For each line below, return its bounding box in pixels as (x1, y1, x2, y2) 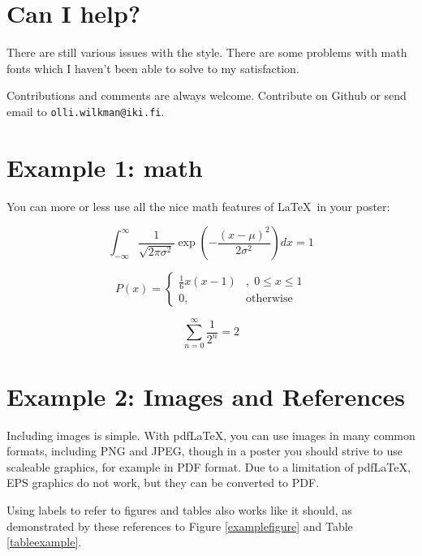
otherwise (246, 292, 293, 304)
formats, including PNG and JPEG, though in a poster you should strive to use (6, 442, 403, 459)
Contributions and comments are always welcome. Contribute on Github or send (6, 87, 407, 104)
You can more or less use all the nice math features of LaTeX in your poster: (6, 197, 390, 214)
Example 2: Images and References (6, 379, 406, 412)
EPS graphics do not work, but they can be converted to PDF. (6, 474, 320, 491)
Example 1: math (6, 150, 203, 183)
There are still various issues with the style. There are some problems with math (6, 44, 407, 61)
